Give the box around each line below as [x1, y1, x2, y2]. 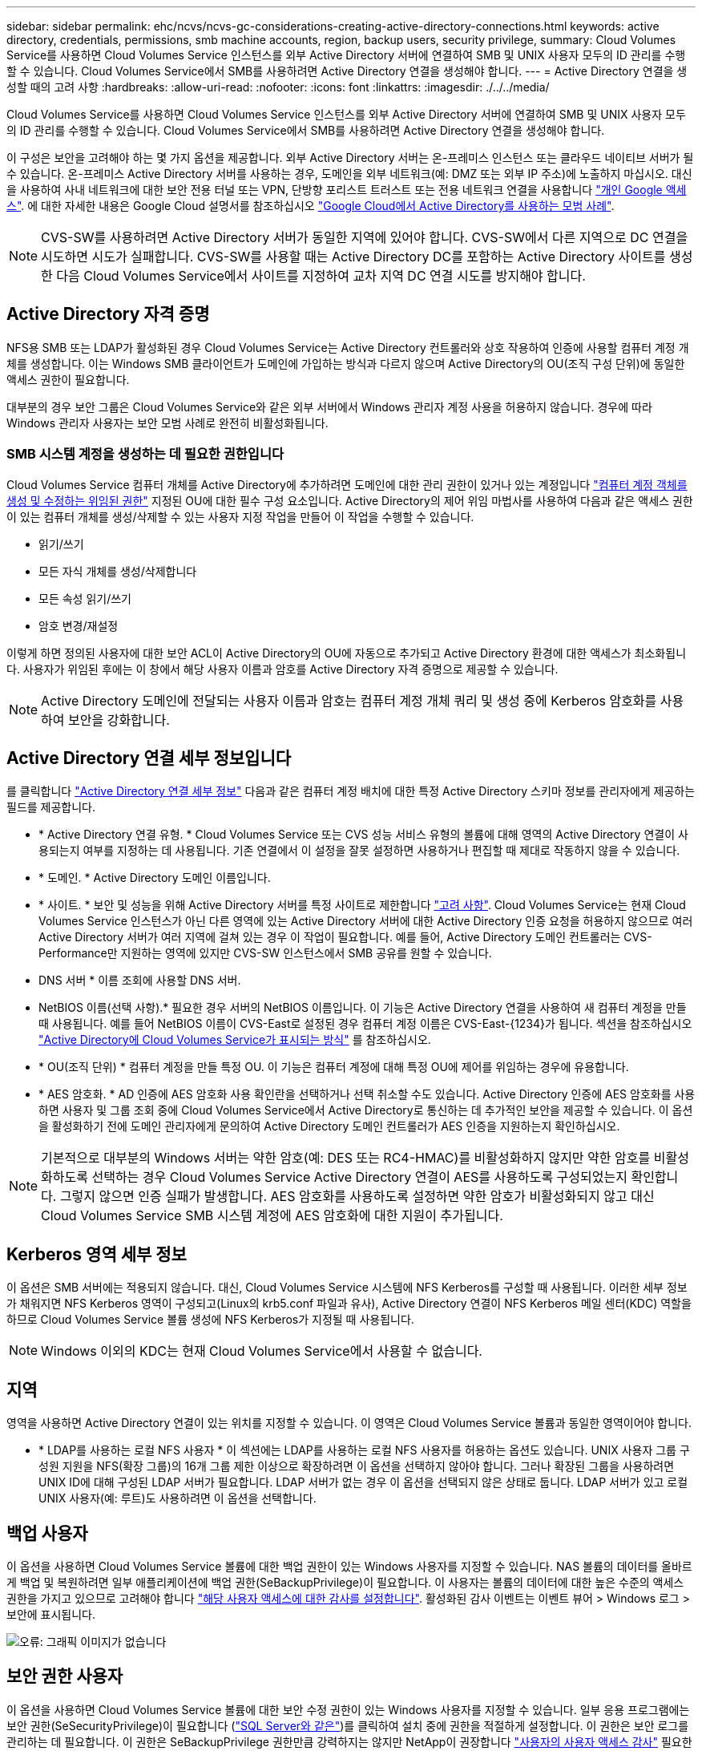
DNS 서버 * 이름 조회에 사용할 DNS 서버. [38, 973, 241, 988]
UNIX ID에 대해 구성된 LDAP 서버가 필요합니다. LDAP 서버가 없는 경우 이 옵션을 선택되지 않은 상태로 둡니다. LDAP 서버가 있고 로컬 [38, 1475, 688, 1490]
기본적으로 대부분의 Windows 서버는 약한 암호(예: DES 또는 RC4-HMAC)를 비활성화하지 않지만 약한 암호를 [41, 1150, 651, 1167]
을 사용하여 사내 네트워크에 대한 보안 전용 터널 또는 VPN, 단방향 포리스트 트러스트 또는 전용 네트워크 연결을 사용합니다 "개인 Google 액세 [6, 183, 687, 196]
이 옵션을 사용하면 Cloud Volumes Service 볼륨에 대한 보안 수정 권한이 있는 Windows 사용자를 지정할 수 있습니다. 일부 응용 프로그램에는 [6, 1702, 690, 1717]
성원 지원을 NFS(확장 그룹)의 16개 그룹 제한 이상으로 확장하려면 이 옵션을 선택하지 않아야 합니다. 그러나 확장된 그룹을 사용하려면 [38, 1459, 675, 1474]
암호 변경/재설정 [38, 618, 119, 633]
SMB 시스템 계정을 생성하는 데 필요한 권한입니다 [6, 446, 284, 463]
